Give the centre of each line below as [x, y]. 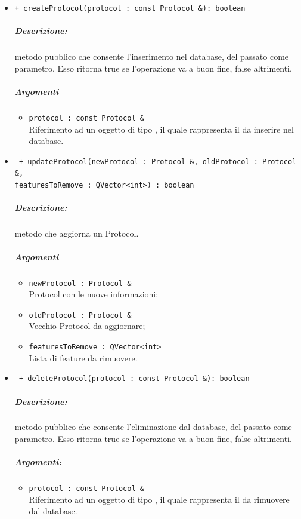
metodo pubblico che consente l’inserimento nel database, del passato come [152, 56]
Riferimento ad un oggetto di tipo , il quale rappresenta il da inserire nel [161, 129]
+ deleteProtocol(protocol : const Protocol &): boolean [134, 379]
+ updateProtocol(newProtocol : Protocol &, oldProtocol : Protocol [158, 162]
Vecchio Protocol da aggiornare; [87, 326]
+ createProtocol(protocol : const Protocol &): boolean [130, 8]
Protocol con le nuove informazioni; [94, 294]
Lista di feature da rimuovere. [83, 357]
